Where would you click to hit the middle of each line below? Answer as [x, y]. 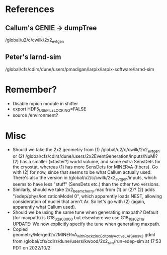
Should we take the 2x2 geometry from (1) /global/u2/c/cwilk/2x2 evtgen [86, 150]
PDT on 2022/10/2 [31, 248]
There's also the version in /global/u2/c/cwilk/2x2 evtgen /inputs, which [85, 178]
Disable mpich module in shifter [45, 103]
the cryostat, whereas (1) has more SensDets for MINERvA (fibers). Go [85, 167]
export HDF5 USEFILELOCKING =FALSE [49, 109]
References [30, 9]
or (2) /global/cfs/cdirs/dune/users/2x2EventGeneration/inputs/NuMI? [85, 156]
